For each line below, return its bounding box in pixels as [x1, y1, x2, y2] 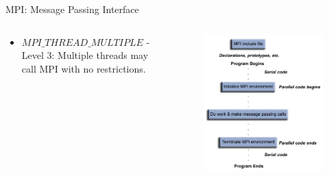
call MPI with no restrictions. [21, 61, 146, 75]
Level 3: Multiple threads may [21, 48, 149, 62]
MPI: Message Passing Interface [5, 2, 139, 16]
